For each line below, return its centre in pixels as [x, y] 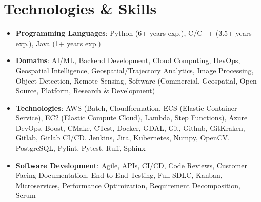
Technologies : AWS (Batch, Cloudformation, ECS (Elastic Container [126, 107]
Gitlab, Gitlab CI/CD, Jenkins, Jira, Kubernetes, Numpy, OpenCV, [123, 138]
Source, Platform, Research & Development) [85, 90]
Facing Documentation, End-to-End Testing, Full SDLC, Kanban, [119, 175]
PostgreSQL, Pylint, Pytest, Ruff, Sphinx [81, 148]
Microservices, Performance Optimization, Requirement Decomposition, [128, 185]
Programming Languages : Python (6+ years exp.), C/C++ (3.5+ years [134, 33]
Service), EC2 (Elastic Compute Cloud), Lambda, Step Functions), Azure [132, 118]
